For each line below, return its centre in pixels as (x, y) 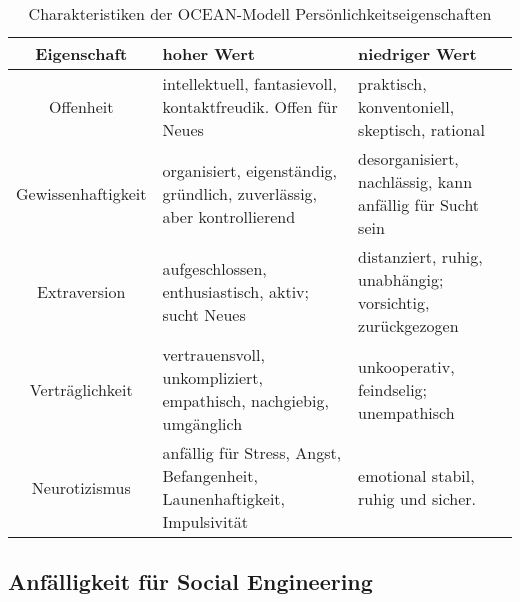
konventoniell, (406, 106)
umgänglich (202, 423)
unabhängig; (401, 279)
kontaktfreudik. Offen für (250, 106)
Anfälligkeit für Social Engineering (190, 581)
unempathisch (406, 412)
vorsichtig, (394, 302)
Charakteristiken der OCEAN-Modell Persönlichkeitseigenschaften (260, 13)
